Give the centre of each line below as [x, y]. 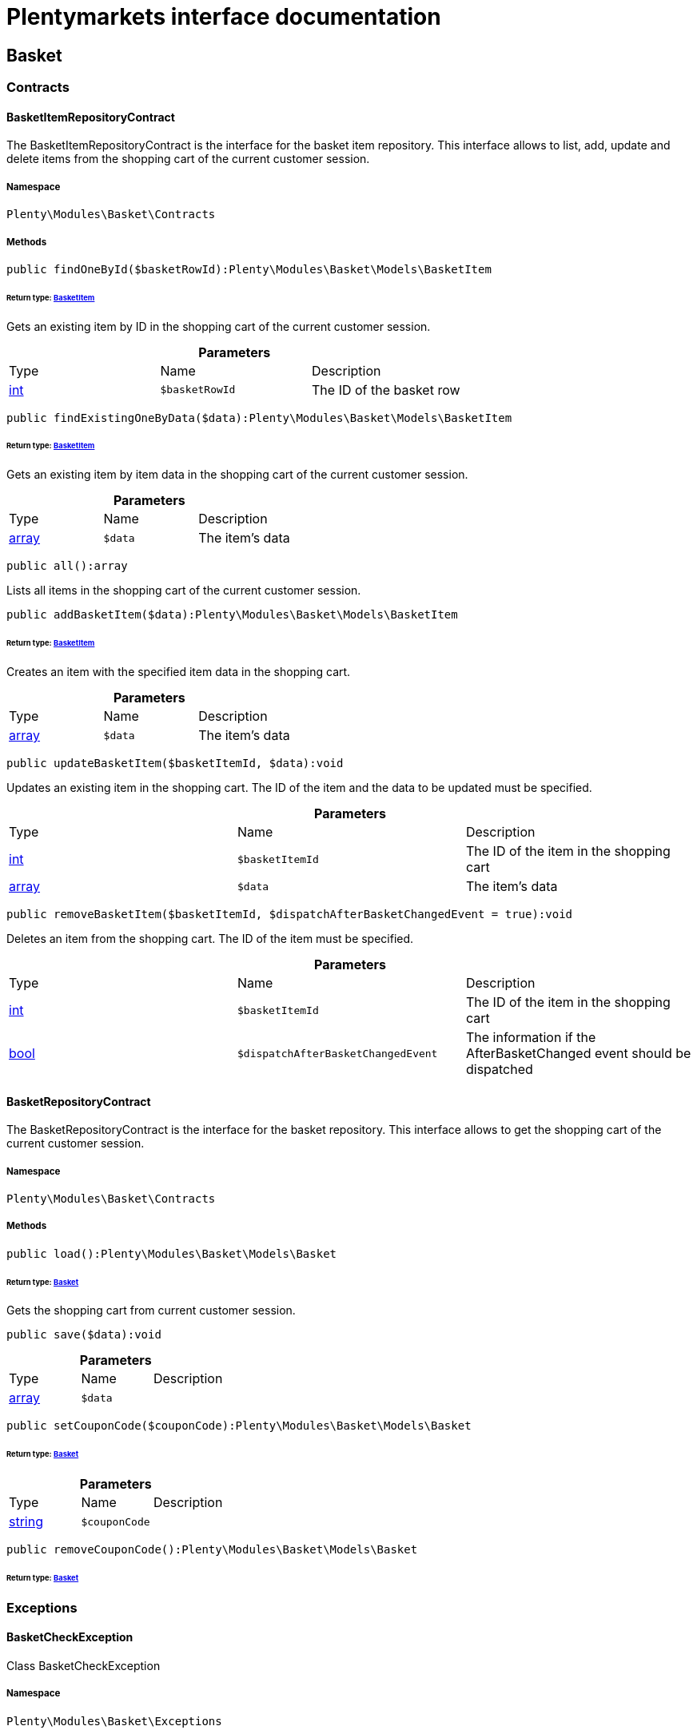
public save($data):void [84, 1335]
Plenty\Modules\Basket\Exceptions [114, 1721]
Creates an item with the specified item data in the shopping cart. [179, 672]
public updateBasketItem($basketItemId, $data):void [175, 764]
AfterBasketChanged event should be [578, 1054]
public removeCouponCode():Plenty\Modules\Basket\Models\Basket [212, 1550]
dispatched [499, 1070]
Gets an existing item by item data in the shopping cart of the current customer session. [237, 475]
